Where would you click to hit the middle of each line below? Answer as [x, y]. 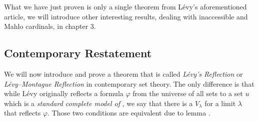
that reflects [22, 113]
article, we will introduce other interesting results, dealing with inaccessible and [126, 16]
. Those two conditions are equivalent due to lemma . [129, 113]
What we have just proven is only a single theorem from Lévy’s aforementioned [125, 6]
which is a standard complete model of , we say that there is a [98, 103]
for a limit [220, 103]
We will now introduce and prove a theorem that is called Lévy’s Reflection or [123, 73]
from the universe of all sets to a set [188, 93]
